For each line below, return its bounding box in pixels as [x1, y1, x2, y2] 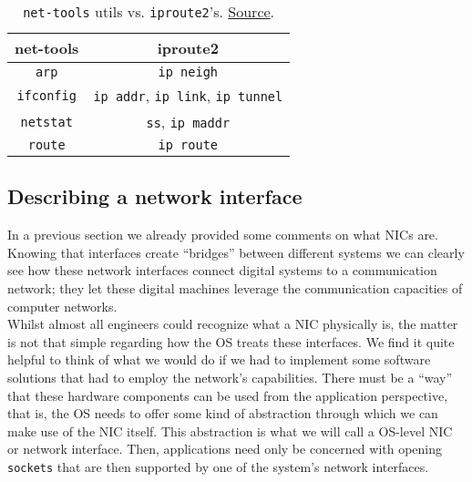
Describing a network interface [7, 182, 303, 210]
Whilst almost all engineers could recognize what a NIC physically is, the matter [7, 314, 458, 333]
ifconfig [16, 87, 77, 103]
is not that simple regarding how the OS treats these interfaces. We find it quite [7, 332, 455, 351]
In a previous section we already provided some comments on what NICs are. [7, 225, 438, 244]
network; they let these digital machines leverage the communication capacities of [7, 278, 463, 297]
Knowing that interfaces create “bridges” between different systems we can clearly [7, 242, 465, 262]
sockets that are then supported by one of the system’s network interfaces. [7, 456, 429, 476]
